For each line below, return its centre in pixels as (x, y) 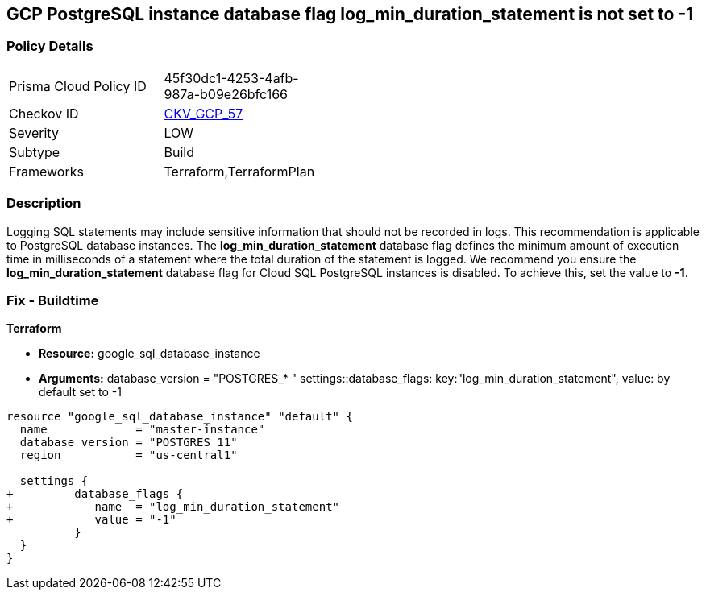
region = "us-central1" (129, 455)
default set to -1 (80, 392)
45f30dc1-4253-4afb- (231, 78)
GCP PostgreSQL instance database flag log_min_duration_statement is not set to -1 (350, 14)
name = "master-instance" (142, 430)
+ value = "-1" (91, 520)
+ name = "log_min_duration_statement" (173, 507)
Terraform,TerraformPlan (239, 171)
